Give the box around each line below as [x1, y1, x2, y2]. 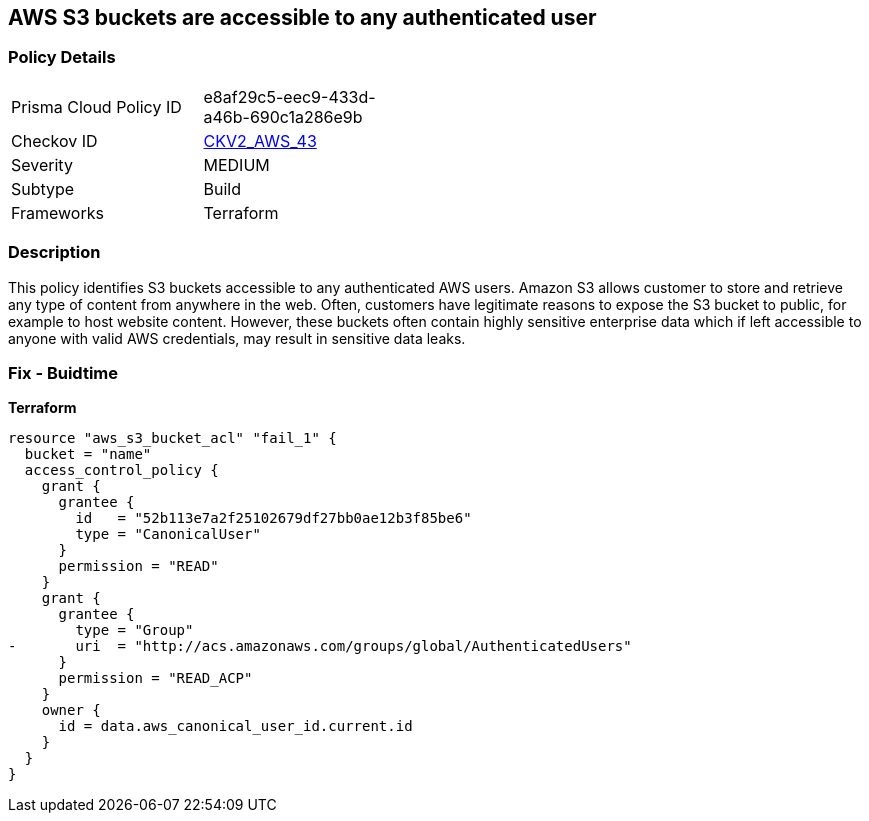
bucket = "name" [24, 446, 152, 463]
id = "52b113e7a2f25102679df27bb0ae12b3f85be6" [75, 510, 472, 527]
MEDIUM [203, 154, 270, 175]
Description [8, 242, 101, 263]
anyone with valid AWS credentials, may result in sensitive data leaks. [8, 329, 466, 347]
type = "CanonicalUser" [75, 526, 261, 543]
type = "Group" [75, 622, 194, 639]
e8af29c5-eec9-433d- [203, 86, 376, 107]
